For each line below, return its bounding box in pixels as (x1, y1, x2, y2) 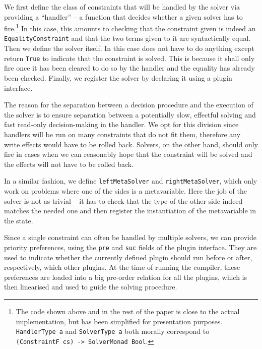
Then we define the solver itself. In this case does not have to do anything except (4, 43, 254, 53)
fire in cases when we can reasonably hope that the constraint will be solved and (4, 149, 252, 159)
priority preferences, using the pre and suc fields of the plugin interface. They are (4, 242, 257, 252)
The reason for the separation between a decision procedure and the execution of (4, 99, 253, 110)
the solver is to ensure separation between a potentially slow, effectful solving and (4, 109, 256, 120)
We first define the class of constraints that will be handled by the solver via (4, 2, 240, 12)
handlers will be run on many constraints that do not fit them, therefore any (4, 129, 241, 139)
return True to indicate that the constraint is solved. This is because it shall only (4, 52, 255, 63)
